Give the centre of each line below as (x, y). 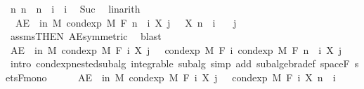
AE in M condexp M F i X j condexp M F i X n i (207, 77)
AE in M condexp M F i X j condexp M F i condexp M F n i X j (176, 49)
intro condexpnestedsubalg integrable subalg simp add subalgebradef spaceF (180, 63)
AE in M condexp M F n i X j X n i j (126, 22)
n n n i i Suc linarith (75, 8)
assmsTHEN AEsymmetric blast (86, 36)
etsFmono (26, 77)
